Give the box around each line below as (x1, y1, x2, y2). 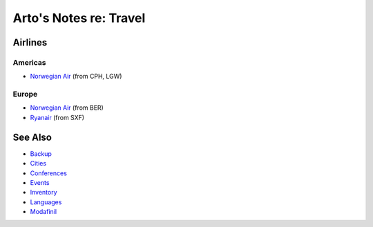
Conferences (30, 169, 67, 177)
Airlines (12, 37, 48, 48)
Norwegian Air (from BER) (30, 103, 104, 112)
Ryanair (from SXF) (30, 113, 85, 121)
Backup (30, 149, 52, 158)
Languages (30, 197, 62, 206)
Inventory (30, 188, 58, 197)
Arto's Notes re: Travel (12, 10, 146, 26)
